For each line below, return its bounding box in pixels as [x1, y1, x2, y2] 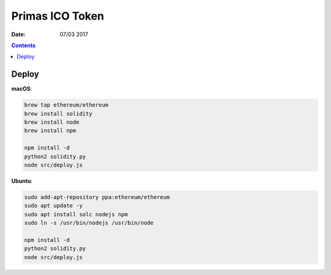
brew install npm [24, 127, 77, 134]
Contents [11, 42, 36, 49]
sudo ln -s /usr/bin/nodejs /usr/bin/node [24, 219, 154, 227]
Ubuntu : [11, 177, 33, 184]
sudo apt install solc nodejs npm [24, 211, 128, 217]
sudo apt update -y [24, 202, 83, 209]
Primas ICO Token [11, 9, 104, 23]
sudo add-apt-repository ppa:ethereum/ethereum [24, 194, 170, 200]
